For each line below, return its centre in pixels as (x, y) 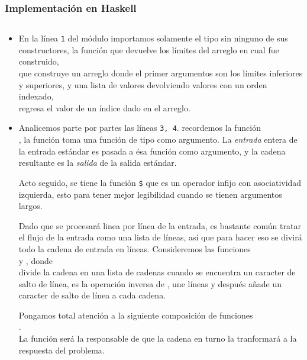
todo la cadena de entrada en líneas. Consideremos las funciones (135, 248)
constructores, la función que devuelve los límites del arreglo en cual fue (149, 49)
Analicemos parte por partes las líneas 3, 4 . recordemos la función (140, 128)
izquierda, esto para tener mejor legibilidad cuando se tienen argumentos (150, 194)
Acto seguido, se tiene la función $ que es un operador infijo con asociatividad (160, 182)
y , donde (35, 260)
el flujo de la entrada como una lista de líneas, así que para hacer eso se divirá (160, 237)
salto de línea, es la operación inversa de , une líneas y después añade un (150, 283)
